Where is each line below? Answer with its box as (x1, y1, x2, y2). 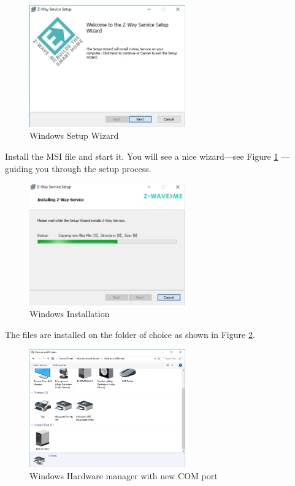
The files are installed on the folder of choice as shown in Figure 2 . (5, 327, 255, 340)
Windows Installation (29, 307, 110, 320)
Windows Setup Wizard (29, 129, 119, 142)
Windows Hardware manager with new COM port (29, 469, 218, 482)
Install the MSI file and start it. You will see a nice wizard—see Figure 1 (5, 149, 278, 162)
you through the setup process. (35, 162, 151, 174)
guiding (5, 162, 33, 174)
